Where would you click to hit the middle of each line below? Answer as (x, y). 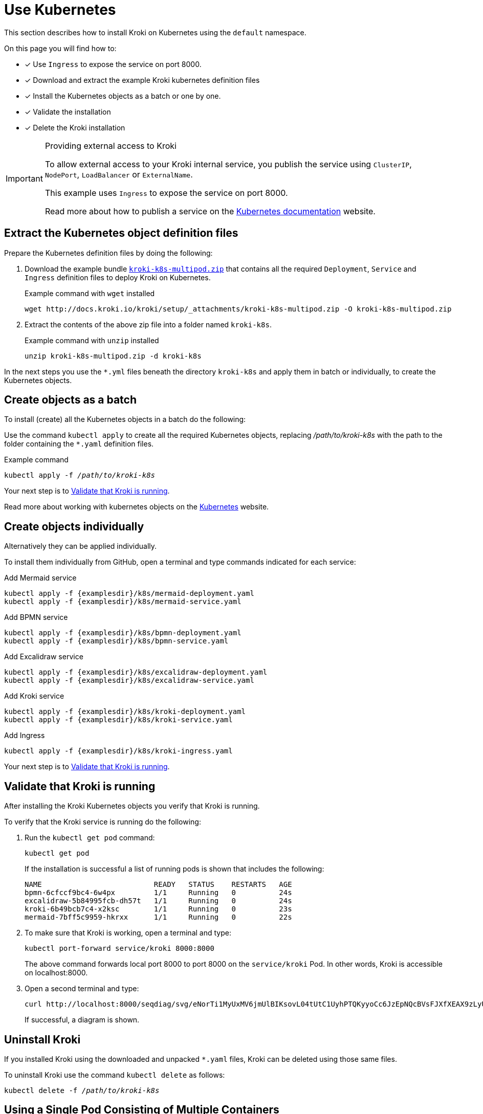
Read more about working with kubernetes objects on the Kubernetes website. (137, 507)
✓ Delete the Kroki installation (75, 127)
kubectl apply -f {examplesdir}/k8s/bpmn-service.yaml (116, 641)
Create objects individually (74, 526)
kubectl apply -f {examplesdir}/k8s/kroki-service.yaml (118, 720)
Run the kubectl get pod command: (90, 838)
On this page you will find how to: (60, 48)
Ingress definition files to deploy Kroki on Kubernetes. (118, 277)
